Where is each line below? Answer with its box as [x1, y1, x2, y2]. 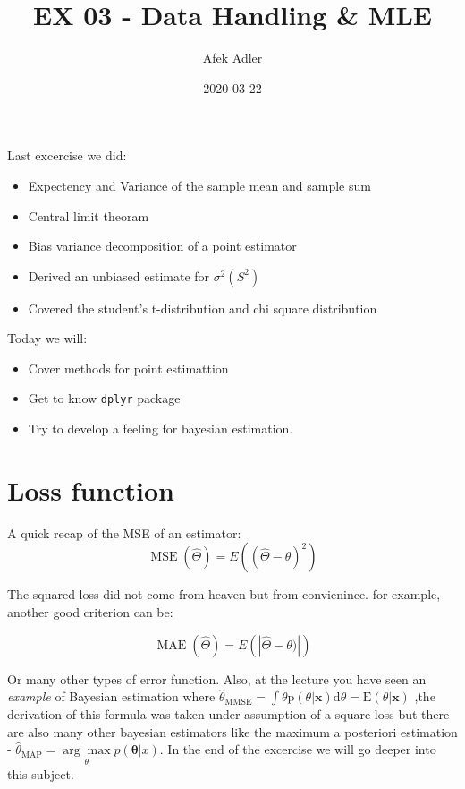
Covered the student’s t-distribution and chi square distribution [28, 298, 377, 317]
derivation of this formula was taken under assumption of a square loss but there [7, 705, 450, 724]
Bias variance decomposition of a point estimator [28, 236, 297, 255]
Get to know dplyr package [28, 389, 181, 407]
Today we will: [7, 329, 88, 347]
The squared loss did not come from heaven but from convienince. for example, [7, 585, 441, 604]
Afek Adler [202, 48, 263, 67]
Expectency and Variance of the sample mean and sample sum [28, 176, 371, 194]
